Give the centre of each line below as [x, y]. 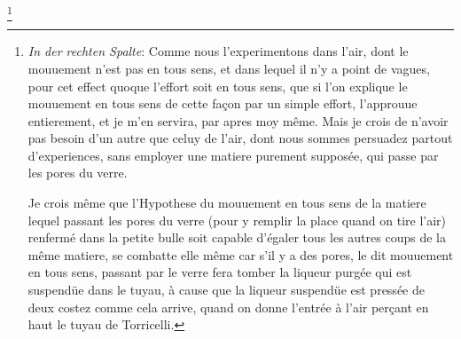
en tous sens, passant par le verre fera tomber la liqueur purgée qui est [220, 272]
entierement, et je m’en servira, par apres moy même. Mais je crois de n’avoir [238, 120]
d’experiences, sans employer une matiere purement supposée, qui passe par [233, 155]
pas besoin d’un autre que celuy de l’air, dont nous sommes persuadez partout [240, 138]
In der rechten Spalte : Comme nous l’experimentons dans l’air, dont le [218, 51]
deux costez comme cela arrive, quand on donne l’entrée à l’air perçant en [228, 307]
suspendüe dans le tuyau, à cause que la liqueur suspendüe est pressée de [226, 290]
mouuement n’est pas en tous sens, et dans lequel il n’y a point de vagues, [229, 68]
